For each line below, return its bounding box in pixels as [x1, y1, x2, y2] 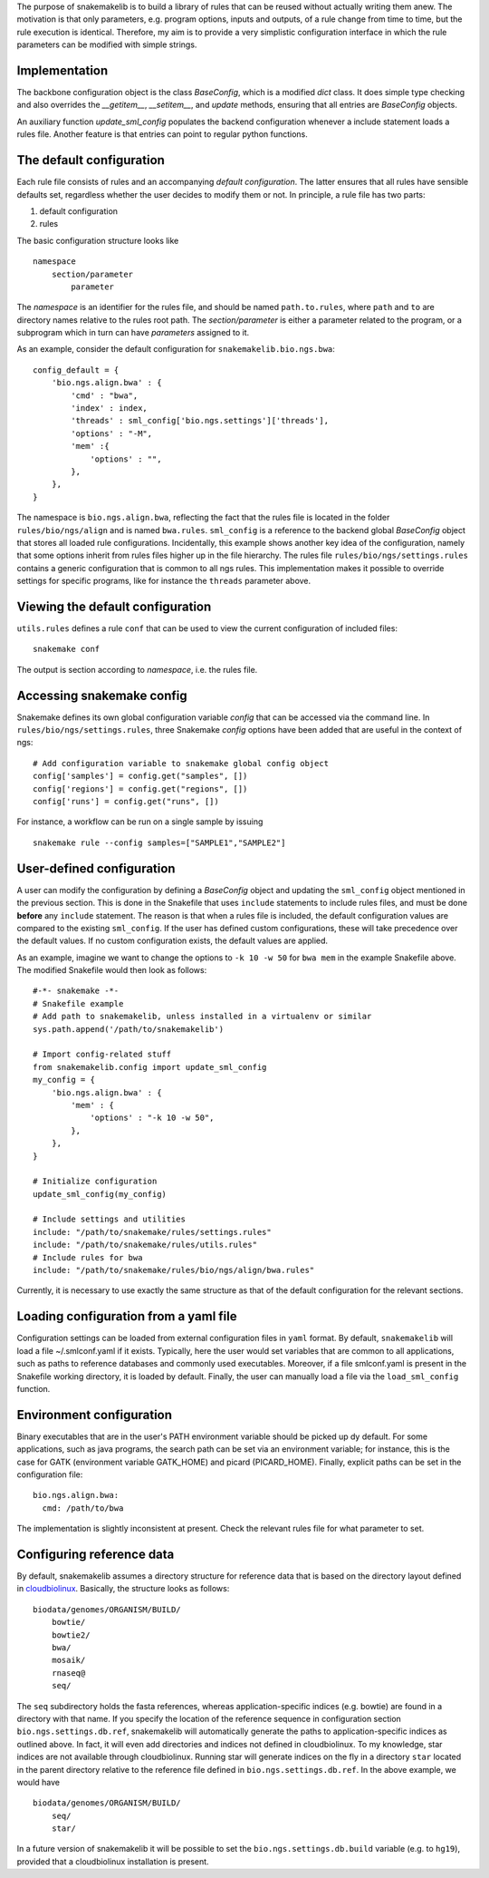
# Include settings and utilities [33, 1214, 186, 1224]
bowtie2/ [51, 1630, 91, 1640]
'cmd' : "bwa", [71, 390, 139, 401]
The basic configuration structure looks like [16, 235, 179, 246]
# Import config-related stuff [33, 1049, 172, 1060]
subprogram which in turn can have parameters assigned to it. [16, 327, 250, 338]
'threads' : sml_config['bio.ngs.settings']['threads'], [71, 415, 330, 426]
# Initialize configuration [33, 1176, 158, 1187]
